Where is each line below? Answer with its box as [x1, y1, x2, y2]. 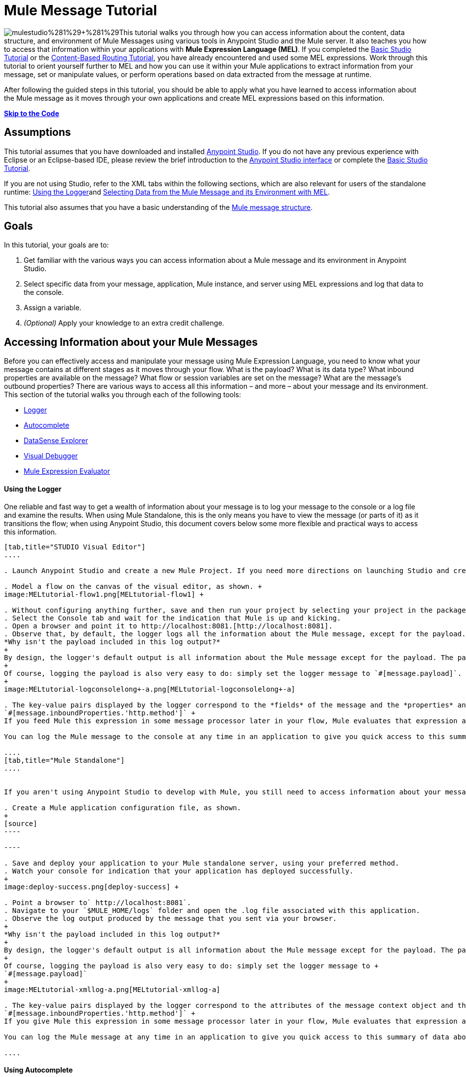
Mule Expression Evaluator [24, 467, 110, 476]
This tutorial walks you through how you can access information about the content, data [119, 28, 405, 37]
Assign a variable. [24, 303, 81, 312]
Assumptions [4, 126, 71, 139]
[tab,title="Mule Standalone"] [4, 756, 125, 764]
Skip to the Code [4, 109, 59, 118]
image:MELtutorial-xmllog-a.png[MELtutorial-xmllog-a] [4, 985, 221, 994]
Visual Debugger [24, 452, 78, 460]
